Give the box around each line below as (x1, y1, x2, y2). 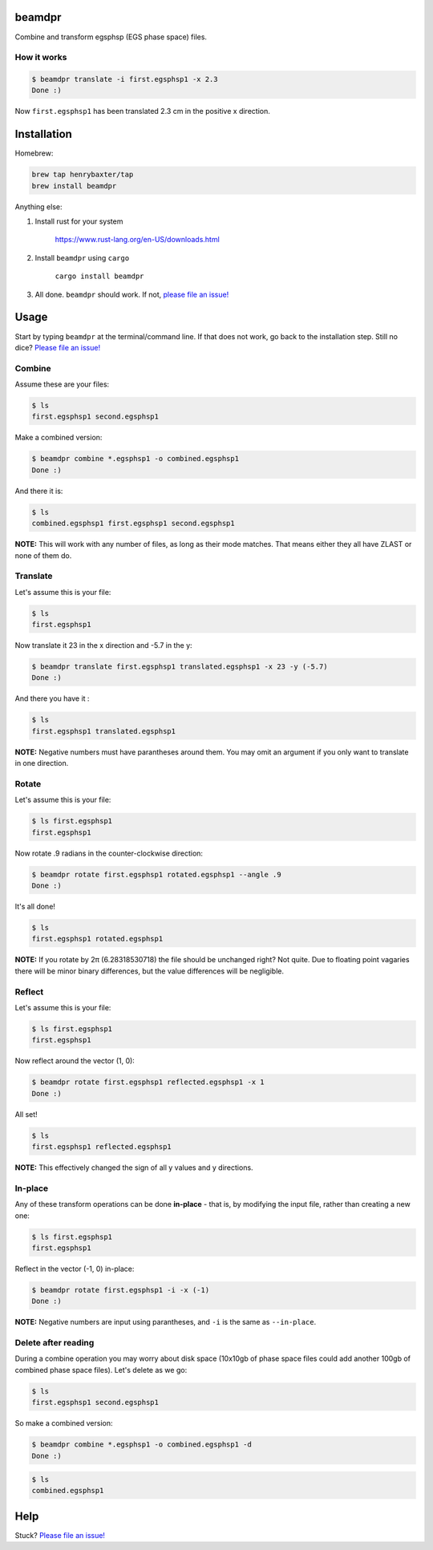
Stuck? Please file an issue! (14, 1530, 106, 1540)
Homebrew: (14, 148, 54, 158)
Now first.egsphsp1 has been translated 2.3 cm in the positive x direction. (14, 107, 270, 116)
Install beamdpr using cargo (34, 253, 130, 262)
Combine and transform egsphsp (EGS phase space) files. (14, 32, 208, 42)
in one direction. (14, 759, 69, 768)
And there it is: (14, 486, 63, 496)
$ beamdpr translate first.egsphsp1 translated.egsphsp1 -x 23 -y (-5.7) (31, 662, 328, 671)
